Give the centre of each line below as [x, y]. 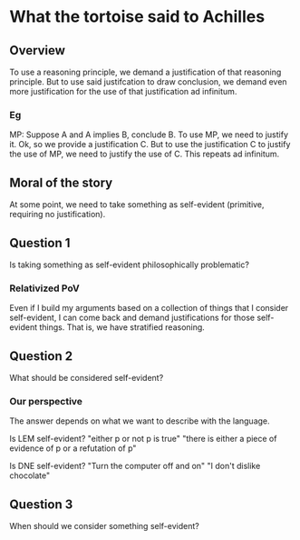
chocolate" [30, 475]
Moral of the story [61, 182]
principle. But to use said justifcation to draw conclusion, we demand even [148, 82]
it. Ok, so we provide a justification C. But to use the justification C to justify [150, 145]
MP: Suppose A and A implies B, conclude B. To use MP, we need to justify [149, 135]
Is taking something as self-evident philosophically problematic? [129, 265]
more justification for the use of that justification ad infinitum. [123, 91]
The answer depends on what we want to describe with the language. [140, 421]
